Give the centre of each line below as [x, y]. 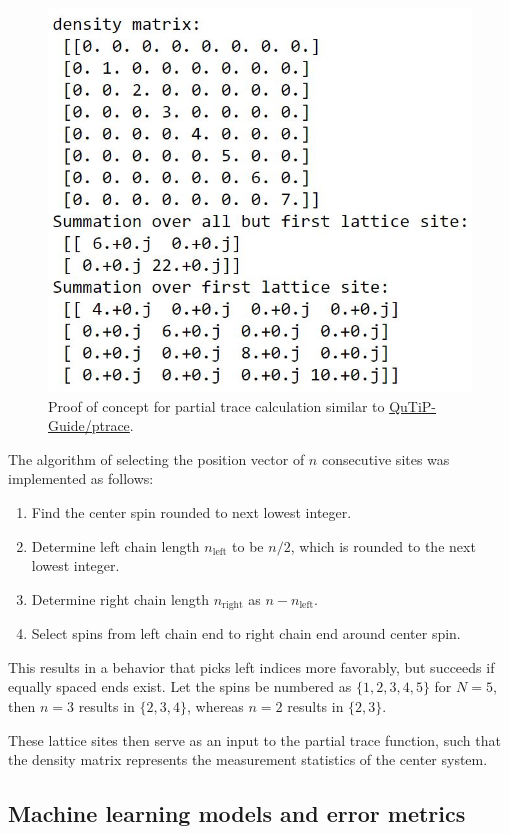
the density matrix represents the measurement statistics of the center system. [248, 759]
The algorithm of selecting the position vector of [156, 458]
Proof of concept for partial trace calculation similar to [216, 405]
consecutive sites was [385, 458]
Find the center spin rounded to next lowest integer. [191, 512]
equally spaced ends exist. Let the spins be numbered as [180, 686]
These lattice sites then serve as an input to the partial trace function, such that [254, 739]
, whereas [215, 706]
